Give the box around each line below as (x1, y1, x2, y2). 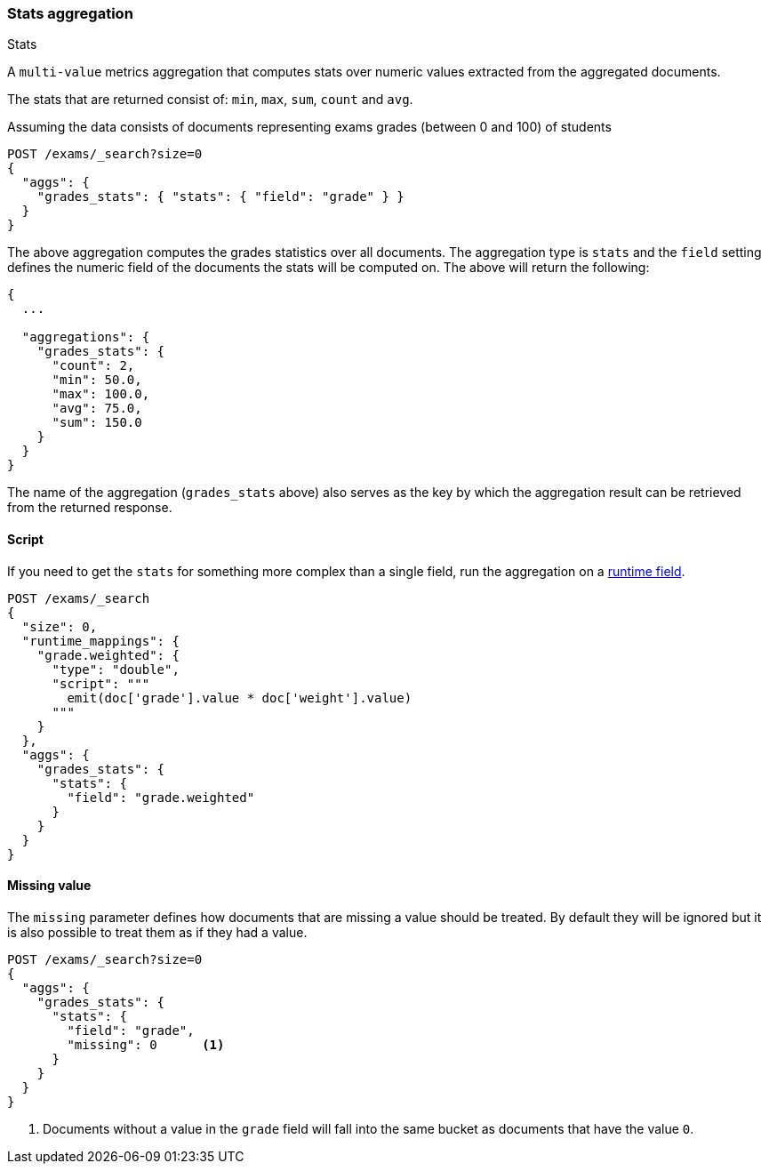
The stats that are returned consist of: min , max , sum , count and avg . (7, 92, 413, 108)
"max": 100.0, (52, 387, 150, 402)
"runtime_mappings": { (21, 633, 180, 648)
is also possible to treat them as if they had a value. (7, 924, 308, 940)
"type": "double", (52, 662, 180, 677)
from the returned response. (7, 500, 172, 516)
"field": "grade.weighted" (67, 790, 255, 805)
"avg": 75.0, (52, 401, 142, 416)
